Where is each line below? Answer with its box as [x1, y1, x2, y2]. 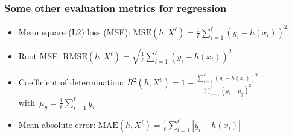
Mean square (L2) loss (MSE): [18, 25, 131, 38]
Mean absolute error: [18, 118, 96, 130]
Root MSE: [18, 50, 60, 62]
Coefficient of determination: [18, 76, 124, 88]
